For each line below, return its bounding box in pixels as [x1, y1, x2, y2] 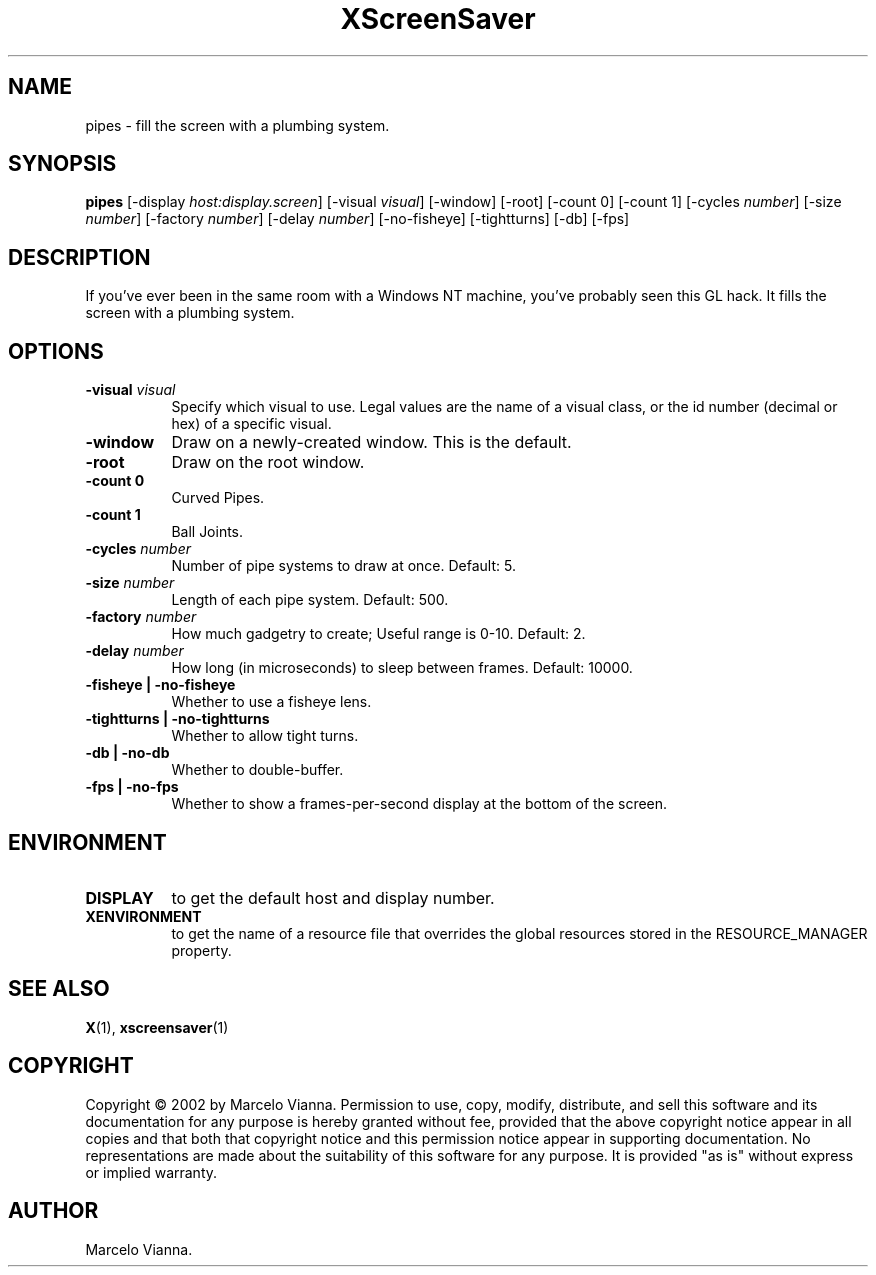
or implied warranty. [85, 1163, 218, 1181]
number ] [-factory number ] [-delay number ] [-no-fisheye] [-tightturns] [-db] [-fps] [85, 210, 630, 228]
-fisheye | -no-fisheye [85, 676, 236, 694]
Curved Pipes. [171, 489, 265, 507]
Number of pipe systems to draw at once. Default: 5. [171, 557, 516, 575]
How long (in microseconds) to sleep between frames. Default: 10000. [171, 659, 633, 677]
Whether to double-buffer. [171, 761, 344, 779]
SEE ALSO [8, 976, 110, 1002]
